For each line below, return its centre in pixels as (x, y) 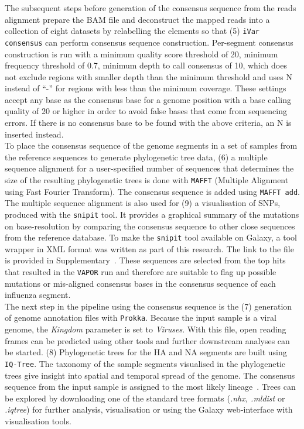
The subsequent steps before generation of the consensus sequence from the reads (151, 8)
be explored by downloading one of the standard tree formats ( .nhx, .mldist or (145, 398)
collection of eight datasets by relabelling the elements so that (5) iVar (132, 31)
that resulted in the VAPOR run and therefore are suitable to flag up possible (141, 272)
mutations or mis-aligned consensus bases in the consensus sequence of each (140, 283)
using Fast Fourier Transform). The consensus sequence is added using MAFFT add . (152, 191)
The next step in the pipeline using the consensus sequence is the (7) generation (148, 306)
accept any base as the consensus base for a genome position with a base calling (148, 99)
